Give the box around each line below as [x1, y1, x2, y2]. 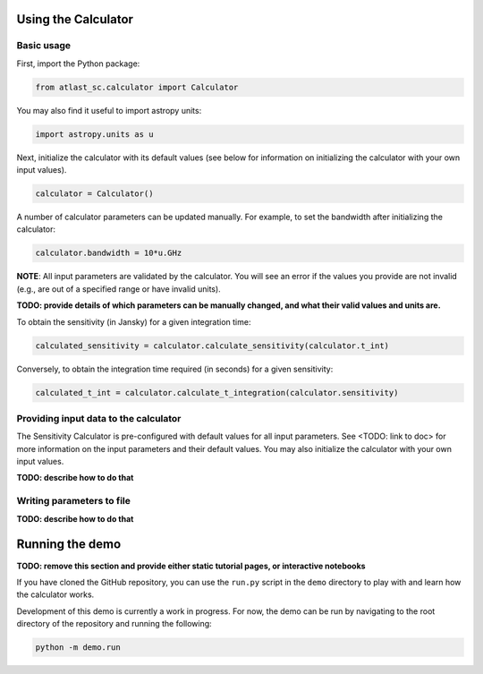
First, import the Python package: [16, 58, 140, 69]
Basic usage [16, 39, 72, 52]
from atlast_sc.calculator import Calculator [35, 81, 239, 92]
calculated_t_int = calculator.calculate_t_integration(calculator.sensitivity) [35, 388, 399, 397]
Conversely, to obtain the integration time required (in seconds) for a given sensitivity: [16, 363, 334, 374]
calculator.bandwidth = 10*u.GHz [35, 248, 182, 259]
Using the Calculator [16, 12, 134, 27]
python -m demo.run [35, 643, 121, 653]
